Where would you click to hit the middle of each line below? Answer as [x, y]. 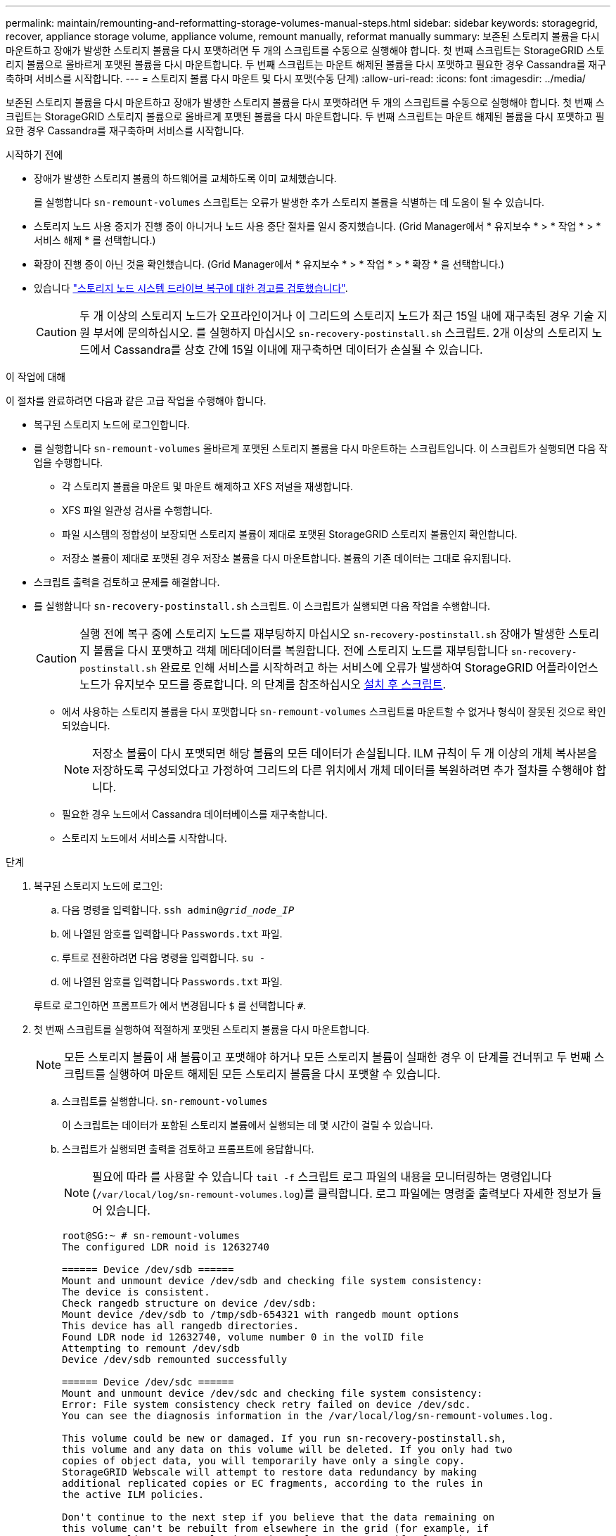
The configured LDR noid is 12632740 [166, 1247]
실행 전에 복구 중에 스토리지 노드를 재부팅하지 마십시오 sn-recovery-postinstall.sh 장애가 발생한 [322, 634]
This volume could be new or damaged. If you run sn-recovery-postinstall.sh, [284, 1438]
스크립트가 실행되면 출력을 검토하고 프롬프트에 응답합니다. [188, 1149]
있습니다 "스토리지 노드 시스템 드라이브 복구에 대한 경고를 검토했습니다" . [191, 288]
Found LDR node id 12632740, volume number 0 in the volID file [243, 1337]
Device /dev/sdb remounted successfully [175, 1359]
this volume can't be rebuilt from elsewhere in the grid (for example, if [275, 1528]
